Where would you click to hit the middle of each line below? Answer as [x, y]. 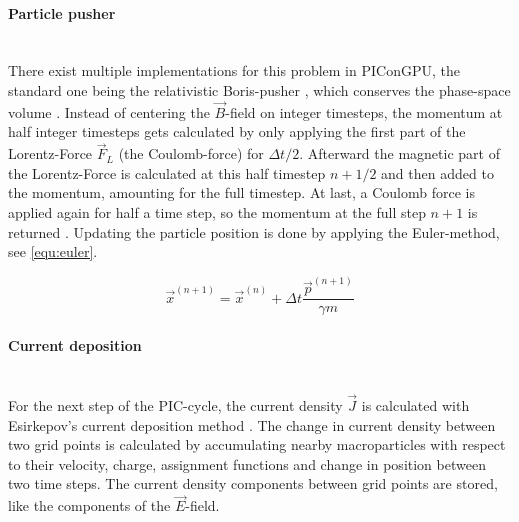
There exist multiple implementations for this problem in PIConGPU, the [234, 70]
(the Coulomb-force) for [191, 153]
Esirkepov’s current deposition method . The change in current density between [252, 424]
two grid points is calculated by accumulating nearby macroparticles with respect [257, 444]
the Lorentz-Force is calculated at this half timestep [167, 172]
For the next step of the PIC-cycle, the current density [175, 405]
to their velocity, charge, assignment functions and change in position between [247, 463]
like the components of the [89, 505]
